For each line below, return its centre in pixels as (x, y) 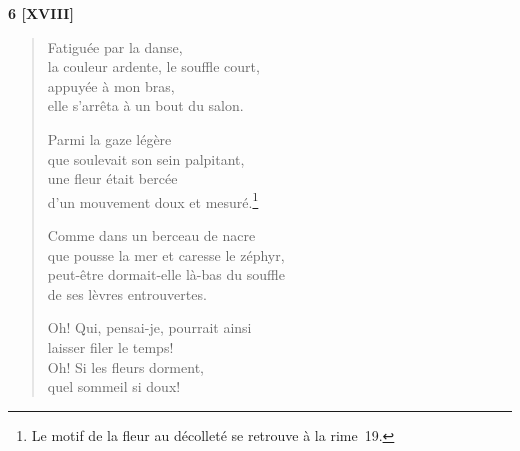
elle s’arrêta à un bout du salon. (145, 105)
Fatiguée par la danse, (115, 46)
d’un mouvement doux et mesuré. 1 (153, 200)
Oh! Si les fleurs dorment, (125, 366)
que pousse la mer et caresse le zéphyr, (166, 254)
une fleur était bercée (112, 178)
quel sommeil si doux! (114, 386)
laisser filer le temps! (110, 346)
